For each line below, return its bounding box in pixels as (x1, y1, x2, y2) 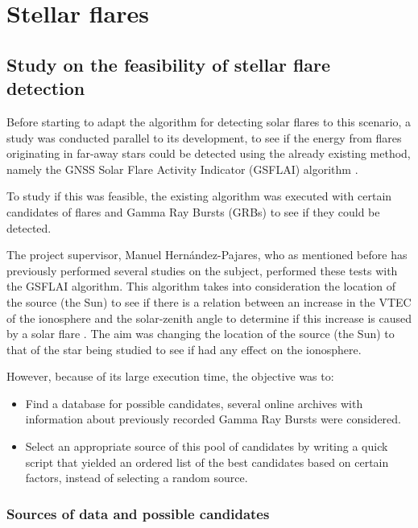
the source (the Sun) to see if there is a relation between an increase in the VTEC (6, 293, 412, 310)
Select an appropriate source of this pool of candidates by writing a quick (25, 438, 388, 455)
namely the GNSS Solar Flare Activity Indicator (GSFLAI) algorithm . (6, 160, 358, 177)
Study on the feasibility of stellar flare (6, 52, 331, 76)
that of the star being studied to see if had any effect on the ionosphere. (6, 340, 362, 357)
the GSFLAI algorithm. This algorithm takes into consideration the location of (6, 278, 396, 295)
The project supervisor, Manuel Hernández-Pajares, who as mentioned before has (6, 246, 408, 263)
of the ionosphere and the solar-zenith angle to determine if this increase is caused (6, 309, 412, 326)
